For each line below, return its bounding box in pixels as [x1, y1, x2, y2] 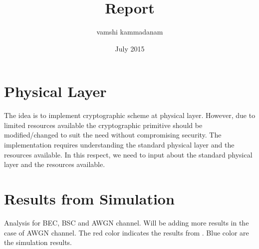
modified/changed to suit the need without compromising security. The [4, 129, 222, 140]
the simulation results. [4, 237, 72, 247]
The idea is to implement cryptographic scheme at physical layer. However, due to [4, 110, 256, 120]
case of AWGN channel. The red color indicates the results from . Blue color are [4, 227, 249, 237]
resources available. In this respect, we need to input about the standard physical [4, 149, 253, 159]
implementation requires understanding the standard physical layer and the [4, 139, 235, 150]
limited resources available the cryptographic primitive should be [4, 119, 203, 130]
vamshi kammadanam [96, 26, 163, 37]
